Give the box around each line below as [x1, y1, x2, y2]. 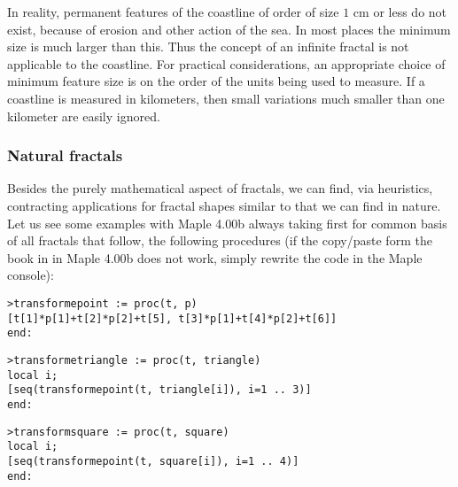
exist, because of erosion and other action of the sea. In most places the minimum [7, 19, 451, 38]
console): [7, 266, 54, 284]
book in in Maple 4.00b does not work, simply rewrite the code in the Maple [7, 248, 423, 267]
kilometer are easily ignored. [7, 106, 160, 125]
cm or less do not [353, 3, 447, 20]
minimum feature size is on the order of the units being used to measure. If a [7, 72, 425, 90]
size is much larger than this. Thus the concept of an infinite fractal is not [7, 37, 409, 56]
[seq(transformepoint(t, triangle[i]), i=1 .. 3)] [7, 383, 312, 397]
